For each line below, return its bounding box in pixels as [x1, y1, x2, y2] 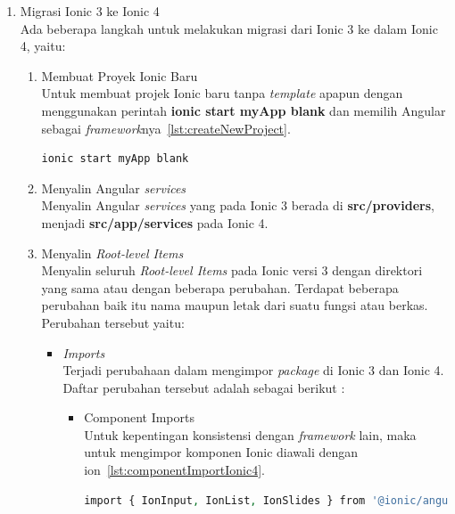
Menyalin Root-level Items [41, 243, 184, 262]
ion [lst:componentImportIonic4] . [84, 461, 265, 479]
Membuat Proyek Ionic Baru [41, 66, 198, 85]
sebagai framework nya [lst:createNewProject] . [41, 118, 291, 137]
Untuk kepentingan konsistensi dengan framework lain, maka [84, 425, 417, 444]
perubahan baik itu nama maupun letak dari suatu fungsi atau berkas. [41, 296, 428, 314]
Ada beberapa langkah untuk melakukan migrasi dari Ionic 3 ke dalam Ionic [20, 19, 438, 37]
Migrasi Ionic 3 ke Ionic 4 [20, 2, 160, 20]
